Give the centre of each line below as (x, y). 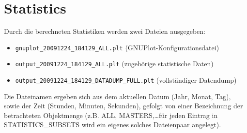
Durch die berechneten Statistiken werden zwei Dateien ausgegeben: (105, 31)
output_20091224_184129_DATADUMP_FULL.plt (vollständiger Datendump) (126, 80)
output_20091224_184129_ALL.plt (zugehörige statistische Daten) (114, 64)
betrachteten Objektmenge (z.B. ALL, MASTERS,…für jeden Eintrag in (111, 115)
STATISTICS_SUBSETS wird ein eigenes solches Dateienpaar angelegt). (113, 125)
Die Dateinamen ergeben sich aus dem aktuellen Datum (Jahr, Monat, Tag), (117, 96)
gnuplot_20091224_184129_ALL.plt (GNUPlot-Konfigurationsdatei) (117, 47)
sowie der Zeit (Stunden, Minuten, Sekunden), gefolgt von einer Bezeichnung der (123, 106)
